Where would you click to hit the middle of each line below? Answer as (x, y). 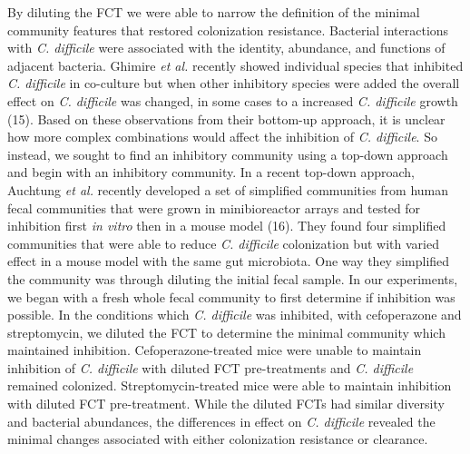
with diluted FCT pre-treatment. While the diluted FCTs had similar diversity (226, 404)
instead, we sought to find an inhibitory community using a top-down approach (228, 154)
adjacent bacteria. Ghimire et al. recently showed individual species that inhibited (235, 65)
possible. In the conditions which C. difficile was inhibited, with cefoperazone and (235, 315)
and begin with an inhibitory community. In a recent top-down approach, (211, 172)
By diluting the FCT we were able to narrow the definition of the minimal (214, 12)
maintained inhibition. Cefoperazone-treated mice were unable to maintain (215, 350)
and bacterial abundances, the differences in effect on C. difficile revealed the (221, 421)
